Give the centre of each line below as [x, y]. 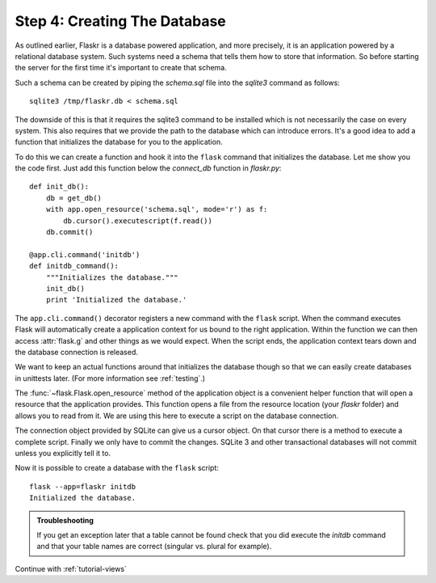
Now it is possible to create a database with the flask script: [117, 468]
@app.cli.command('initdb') [85, 254]
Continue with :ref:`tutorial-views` [71, 568]
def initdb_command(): [74, 266]
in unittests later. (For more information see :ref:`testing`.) [110, 378]
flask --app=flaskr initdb [83, 486]
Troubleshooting [65, 520]
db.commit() [69, 232]
